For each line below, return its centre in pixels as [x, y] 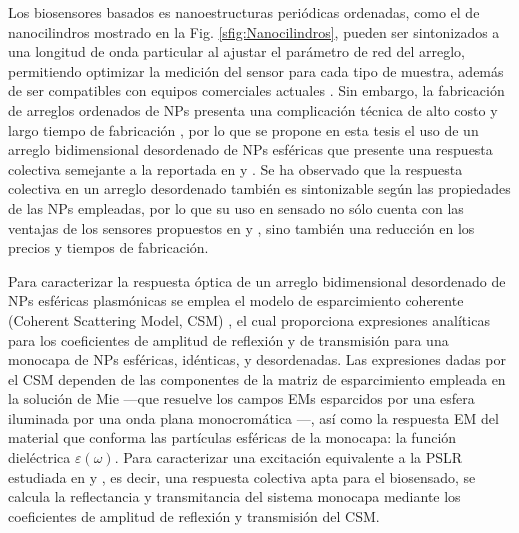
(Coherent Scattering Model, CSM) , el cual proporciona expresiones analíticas [249, 319]
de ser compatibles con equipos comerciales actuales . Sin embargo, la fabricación [256, 90]
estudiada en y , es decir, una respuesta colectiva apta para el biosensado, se [242, 476]
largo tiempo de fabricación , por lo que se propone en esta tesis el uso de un [243, 129]
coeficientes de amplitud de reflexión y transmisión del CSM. [194, 515]
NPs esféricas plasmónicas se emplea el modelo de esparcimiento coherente [236, 300]
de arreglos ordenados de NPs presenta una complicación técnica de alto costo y [253, 109]
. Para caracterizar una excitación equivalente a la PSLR [288, 457]
